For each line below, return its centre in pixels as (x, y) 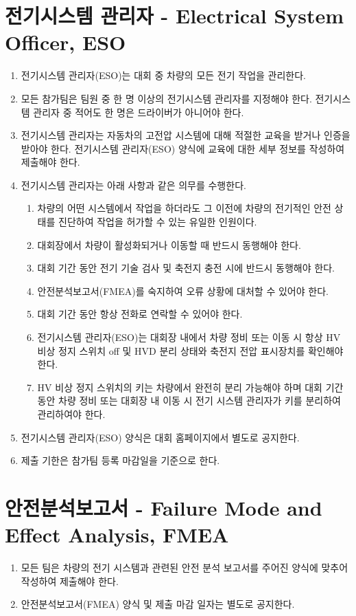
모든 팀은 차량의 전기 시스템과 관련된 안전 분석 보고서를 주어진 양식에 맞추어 (185, 568)
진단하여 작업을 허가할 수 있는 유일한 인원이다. (158, 222)
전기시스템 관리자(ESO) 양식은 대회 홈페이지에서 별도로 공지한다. (160, 437)
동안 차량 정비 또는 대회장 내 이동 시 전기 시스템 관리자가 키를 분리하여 (189, 400)
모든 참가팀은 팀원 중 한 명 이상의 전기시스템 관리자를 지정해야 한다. (166, 98)
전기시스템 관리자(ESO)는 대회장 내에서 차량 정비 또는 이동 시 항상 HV (189, 337)
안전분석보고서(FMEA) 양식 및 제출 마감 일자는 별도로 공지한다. (158, 604)
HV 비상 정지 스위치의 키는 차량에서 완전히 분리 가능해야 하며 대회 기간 (190, 387)
